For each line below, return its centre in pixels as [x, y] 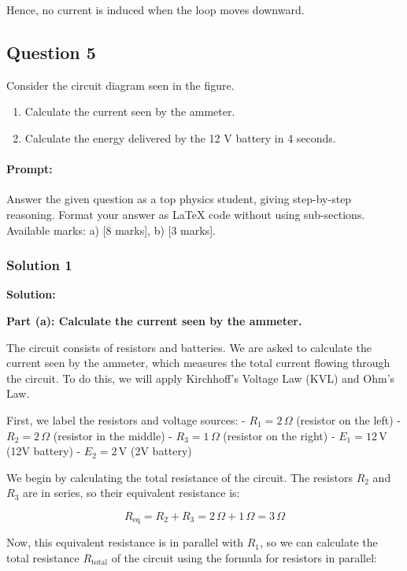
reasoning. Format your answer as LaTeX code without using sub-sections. [186, 214]
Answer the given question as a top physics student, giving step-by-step [179, 199]
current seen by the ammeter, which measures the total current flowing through [198, 363]
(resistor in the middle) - [113, 435]
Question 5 [51, 52]
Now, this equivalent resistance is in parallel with [125, 542]
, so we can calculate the [318, 542]
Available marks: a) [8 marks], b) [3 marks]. [111, 230]
